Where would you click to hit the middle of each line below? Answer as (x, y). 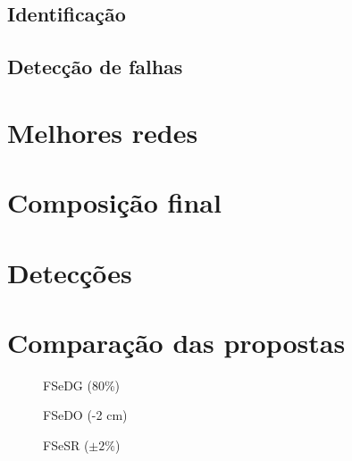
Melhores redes (103, 132)
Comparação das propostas (176, 342)
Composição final (114, 202)
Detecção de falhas (95, 67)
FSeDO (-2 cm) (85, 415)
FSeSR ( (66, 445)
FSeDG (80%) (82, 385)
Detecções (70, 272)
